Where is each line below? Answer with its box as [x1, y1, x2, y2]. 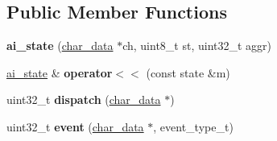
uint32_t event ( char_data [6, 118, 144, 135]
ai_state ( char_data [6, 37, 114, 54]
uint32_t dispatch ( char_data [6, 91, 161, 108]
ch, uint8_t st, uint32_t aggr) [122, 37, 272, 54]
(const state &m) [146, 64, 230, 81]
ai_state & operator [6, 64, 113, 81]
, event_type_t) [153, 118, 234, 135]
